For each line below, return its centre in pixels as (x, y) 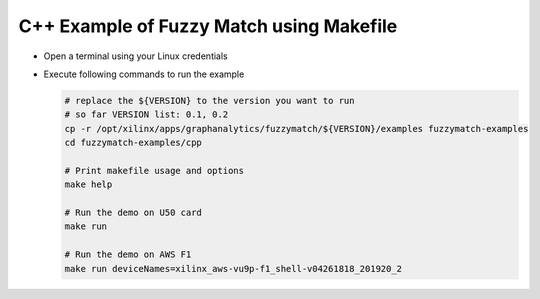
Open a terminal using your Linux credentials (136, 56)
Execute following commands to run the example (144, 74)
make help (88, 184)
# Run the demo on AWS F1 (128, 254)
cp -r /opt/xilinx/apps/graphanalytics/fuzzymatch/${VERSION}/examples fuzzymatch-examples (296, 128)
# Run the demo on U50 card (133, 213)
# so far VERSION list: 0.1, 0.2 (146, 114)
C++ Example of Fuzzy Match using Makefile (208, 26)
